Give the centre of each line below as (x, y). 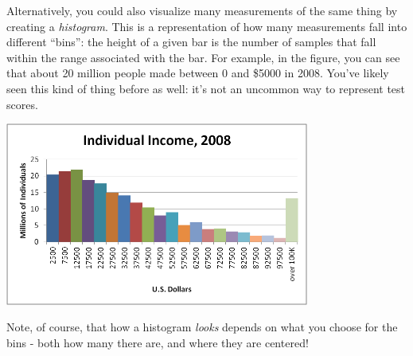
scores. (22, 104)
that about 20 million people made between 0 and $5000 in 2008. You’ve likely (198, 73)
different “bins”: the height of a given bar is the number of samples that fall (191, 42)
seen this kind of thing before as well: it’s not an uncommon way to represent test (206, 88)
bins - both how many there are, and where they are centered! (158, 342)
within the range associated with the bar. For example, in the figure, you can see (203, 57)
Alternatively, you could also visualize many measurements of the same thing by (202, 10)
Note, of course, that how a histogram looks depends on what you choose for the (202, 327)
